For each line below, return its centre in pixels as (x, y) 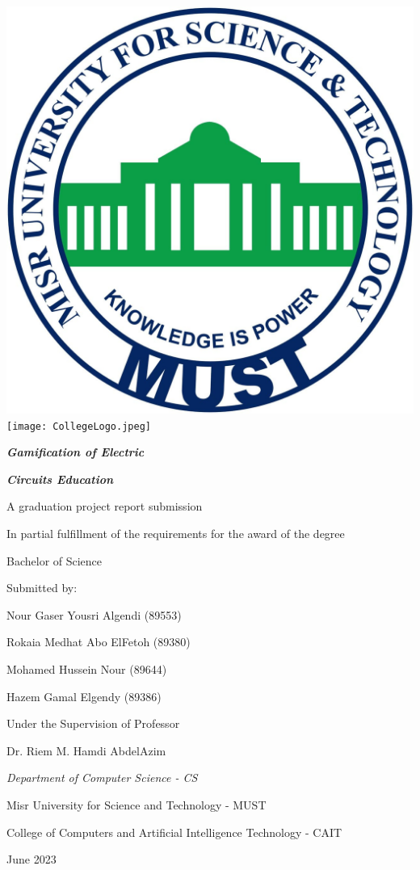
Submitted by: (42, 588)
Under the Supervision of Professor (93, 723)
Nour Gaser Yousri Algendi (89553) (94, 614)
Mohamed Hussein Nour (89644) (87, 669)
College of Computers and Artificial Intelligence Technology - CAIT (174, 832)
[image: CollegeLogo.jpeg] (79, 426)
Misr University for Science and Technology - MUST (136, 804)
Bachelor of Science (55, 560)
